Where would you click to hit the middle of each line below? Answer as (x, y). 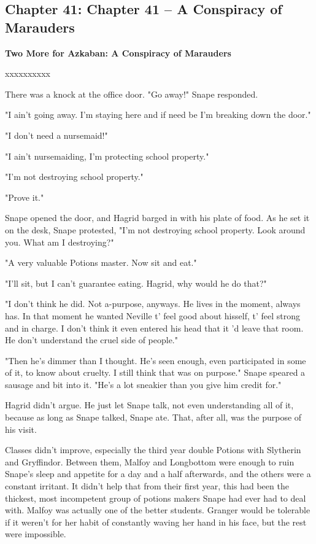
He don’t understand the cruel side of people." (91, 340)
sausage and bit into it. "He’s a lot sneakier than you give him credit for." (143, 384)
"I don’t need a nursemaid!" (56, 135)
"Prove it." (25, 197)
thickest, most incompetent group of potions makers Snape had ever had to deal (156, 498)
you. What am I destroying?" (60, 242)
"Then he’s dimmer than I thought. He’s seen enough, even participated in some (156, 360)
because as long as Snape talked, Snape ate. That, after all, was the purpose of (153, 417)
